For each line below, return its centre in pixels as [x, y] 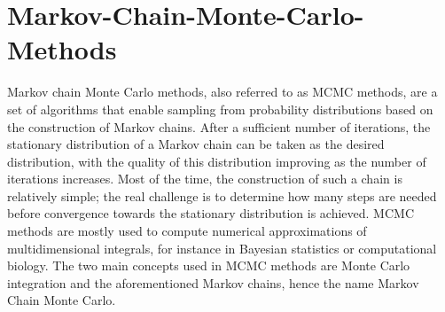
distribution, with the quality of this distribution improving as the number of [217, 161]
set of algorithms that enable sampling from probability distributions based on [220, 109]
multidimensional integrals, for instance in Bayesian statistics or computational [222, 248]
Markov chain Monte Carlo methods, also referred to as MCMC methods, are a [222, 92]
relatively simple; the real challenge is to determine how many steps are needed [222, 195]
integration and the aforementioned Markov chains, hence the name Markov [213, 282]
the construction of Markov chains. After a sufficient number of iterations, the [219, 126]
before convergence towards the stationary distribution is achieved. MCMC [211, 213]
